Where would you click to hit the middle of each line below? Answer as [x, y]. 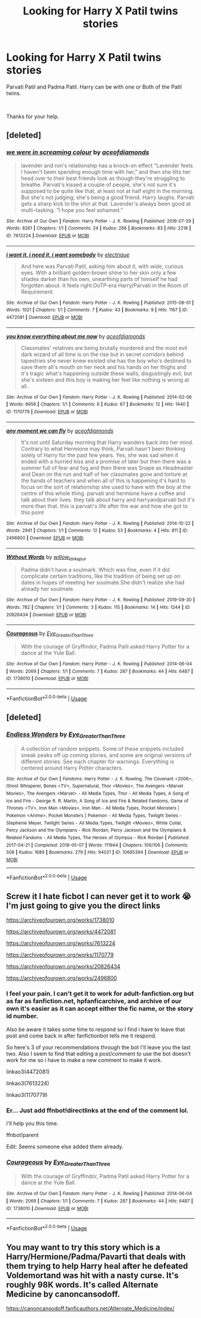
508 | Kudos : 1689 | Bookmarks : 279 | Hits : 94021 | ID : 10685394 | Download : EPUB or [98, 852]
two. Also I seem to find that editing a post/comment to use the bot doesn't [99, 1054]
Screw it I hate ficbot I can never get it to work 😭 [99, 896]
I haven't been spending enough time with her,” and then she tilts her [106, 171]
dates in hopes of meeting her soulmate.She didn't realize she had [103, 583]
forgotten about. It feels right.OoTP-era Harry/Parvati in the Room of [104, 285]
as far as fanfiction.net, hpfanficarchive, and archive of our [94, 1001]
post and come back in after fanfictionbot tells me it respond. [81, 1036]
